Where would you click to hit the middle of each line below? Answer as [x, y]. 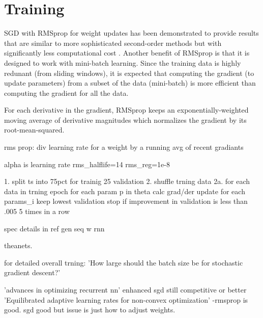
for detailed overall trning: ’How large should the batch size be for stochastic [124, 262]
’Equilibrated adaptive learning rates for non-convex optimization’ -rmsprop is [126, 299]
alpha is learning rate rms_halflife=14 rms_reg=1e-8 [87, 164]
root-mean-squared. [34, 130]
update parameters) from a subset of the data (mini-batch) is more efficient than [130, 83]
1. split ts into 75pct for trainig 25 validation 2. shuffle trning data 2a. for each [127, 181]
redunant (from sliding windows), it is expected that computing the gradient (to [129, 73]
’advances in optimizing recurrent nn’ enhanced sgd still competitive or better [125, 289]
